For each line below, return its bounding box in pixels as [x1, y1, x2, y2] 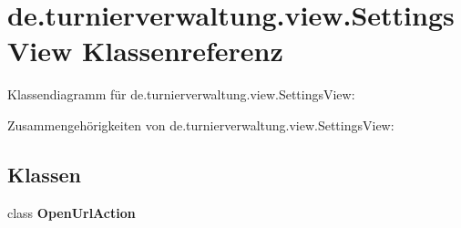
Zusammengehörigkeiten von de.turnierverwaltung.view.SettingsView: [7, 115, 394, 134]
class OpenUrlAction [7, 202, 136, 222]
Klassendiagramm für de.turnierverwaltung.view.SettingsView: [7, 85, 355, 104]
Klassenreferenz [82, 32, 283, 69]
